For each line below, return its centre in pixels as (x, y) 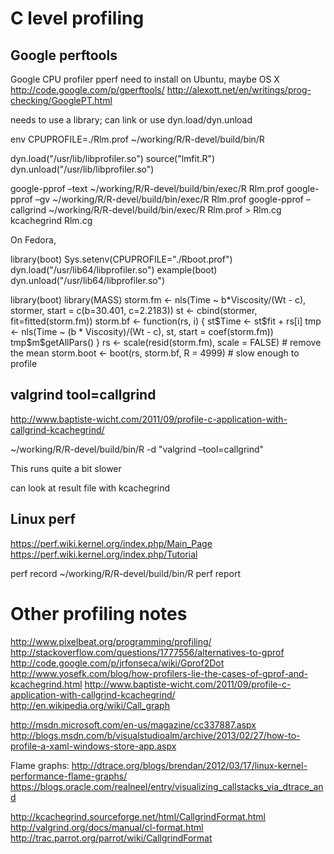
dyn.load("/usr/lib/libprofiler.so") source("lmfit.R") (113, 158)
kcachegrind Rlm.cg (51, 220)
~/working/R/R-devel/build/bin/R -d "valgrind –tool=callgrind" (137, 449)
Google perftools (64, 55)
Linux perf (43, 519)
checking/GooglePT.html (61, 100)
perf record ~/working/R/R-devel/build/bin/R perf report (126, 573)
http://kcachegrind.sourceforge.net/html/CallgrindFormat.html (138, 816)
